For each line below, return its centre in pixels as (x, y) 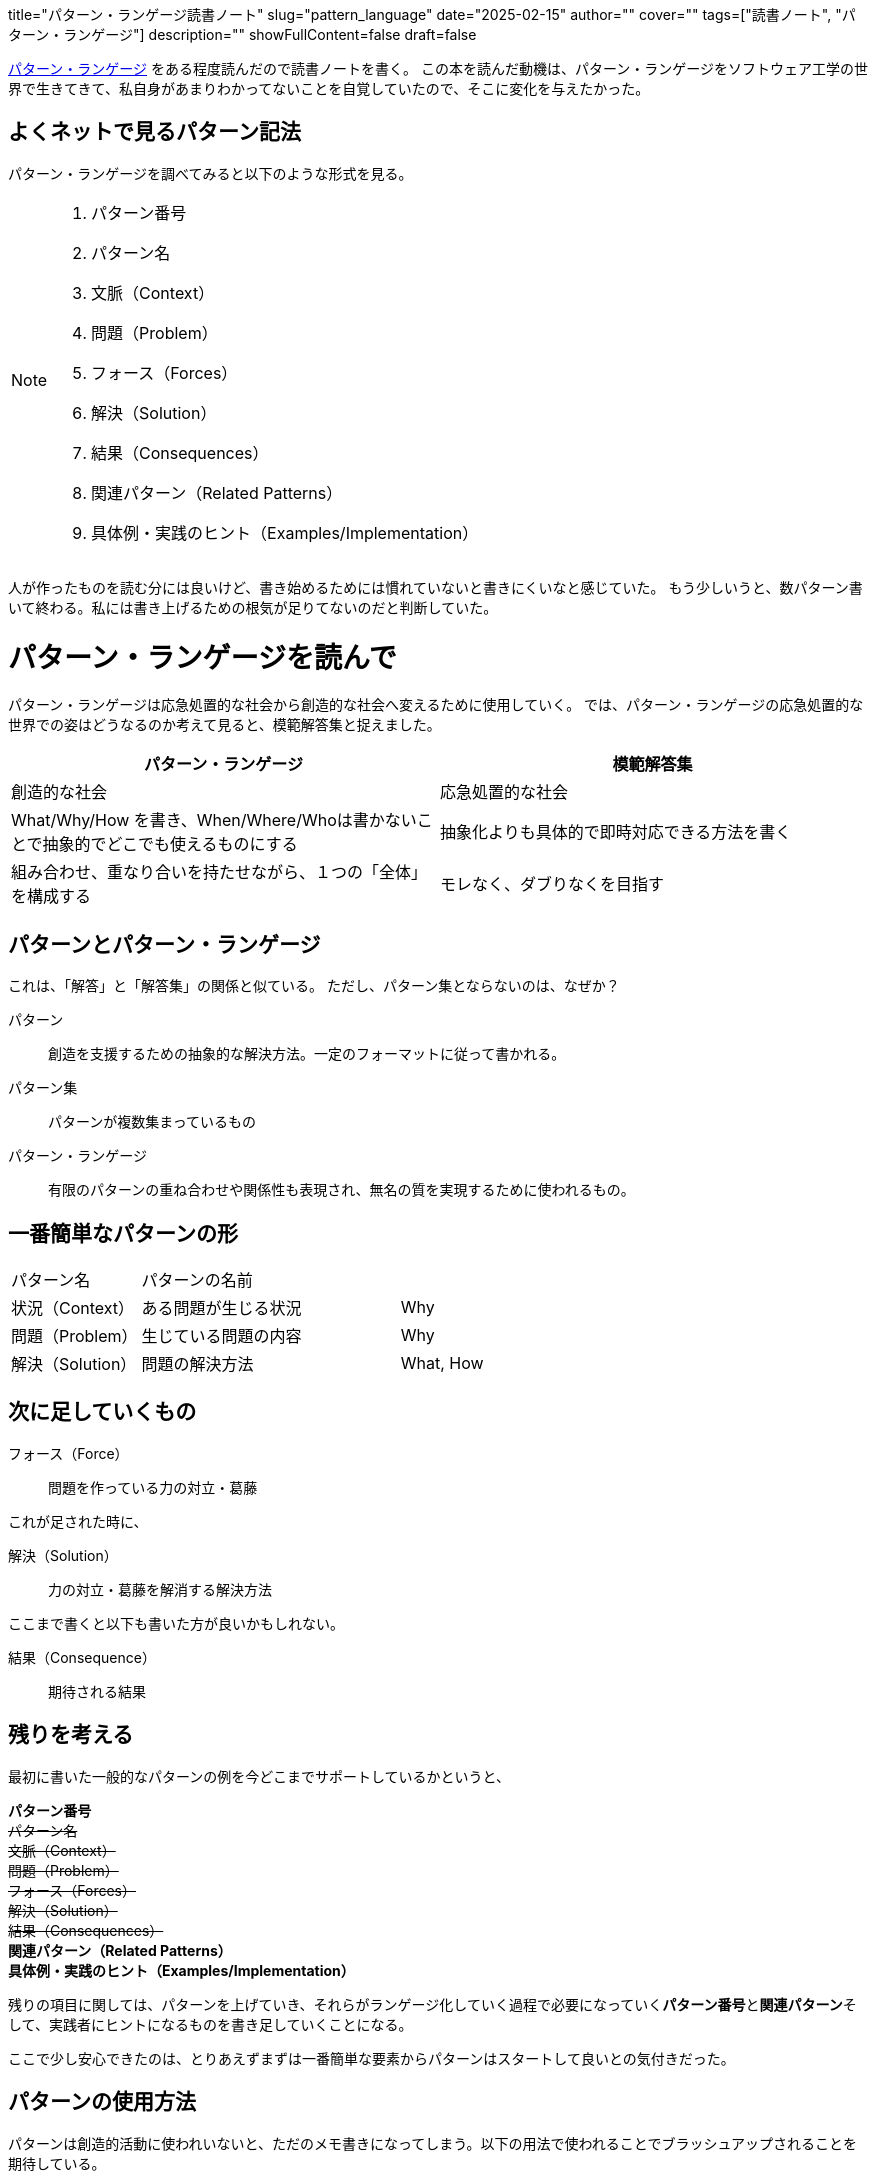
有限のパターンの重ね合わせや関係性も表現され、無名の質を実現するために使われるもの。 (341, 1190)
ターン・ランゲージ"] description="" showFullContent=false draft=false (242, 34)
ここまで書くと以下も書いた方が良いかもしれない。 (176, 1623)
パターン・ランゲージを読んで (202, 657)
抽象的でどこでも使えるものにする (170, 844)
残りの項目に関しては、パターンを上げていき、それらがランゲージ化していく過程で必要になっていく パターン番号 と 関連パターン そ (432, 2004)
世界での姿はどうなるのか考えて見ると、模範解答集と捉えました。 (224, 725)
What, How (442, 1363)
